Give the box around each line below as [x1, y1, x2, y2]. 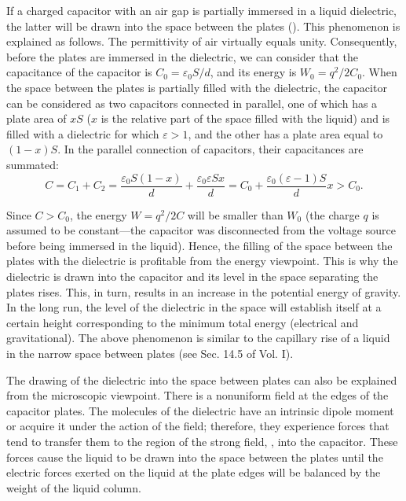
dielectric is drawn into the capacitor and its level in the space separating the [6, 267, 379, 284]
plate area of [6, 110, 67, 127]
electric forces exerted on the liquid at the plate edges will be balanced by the [6, 464, 381, 481]
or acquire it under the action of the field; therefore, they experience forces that [6, 418, 390, 434]
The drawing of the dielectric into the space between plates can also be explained [6, 371, 397, 388]
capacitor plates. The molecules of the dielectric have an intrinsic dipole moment [6, 402, 394, 418]
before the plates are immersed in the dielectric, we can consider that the [6, 48, 358, 64]
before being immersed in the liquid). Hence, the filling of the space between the [6, 237, 393, 253]
